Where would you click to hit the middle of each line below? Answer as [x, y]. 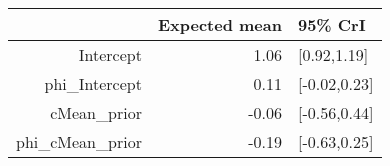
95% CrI [331, 24]
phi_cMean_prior [79, 141]
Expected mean [219, 24]
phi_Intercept [93, 83]
